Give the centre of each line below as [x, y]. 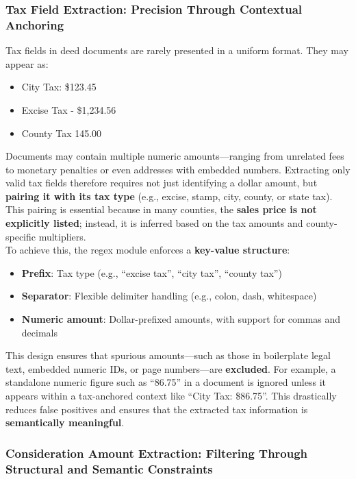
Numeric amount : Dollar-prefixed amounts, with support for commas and [181, 319]
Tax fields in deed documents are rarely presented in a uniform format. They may [177, 50]
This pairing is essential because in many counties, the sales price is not [161, 209]
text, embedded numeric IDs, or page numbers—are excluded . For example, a [171, 368]
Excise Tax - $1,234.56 [69, 109]
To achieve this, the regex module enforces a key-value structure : [148, 250]
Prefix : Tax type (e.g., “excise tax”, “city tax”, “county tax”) [152, 272]
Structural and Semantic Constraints [109, 468]
